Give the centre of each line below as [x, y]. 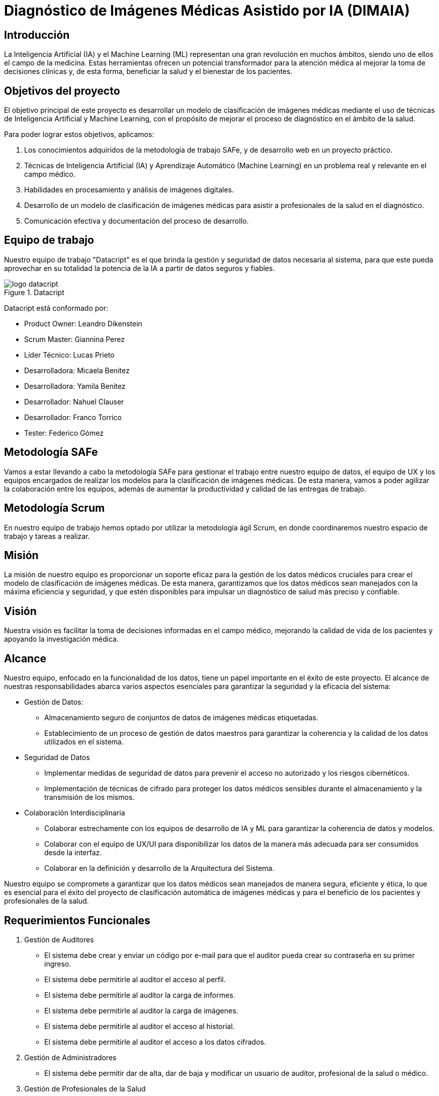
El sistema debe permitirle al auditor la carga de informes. [140, 995]
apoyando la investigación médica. [62, 639]
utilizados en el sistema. [84, 742]
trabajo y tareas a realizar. [47, 536]
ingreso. [58, 964]
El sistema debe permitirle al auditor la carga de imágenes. [141, 1010]
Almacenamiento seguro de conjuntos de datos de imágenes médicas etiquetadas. [181, 718]
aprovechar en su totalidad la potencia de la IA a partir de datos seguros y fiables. [140, 268]
